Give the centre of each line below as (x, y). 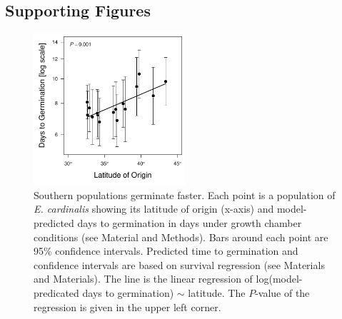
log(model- (279, 279)
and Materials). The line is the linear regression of (143, 279)
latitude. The (217, 292)
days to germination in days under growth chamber (190, 222)
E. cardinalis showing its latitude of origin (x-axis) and (154, 209)
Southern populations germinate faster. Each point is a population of (185, 194)
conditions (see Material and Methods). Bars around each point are (181, 237)
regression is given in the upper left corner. (127, 307)
